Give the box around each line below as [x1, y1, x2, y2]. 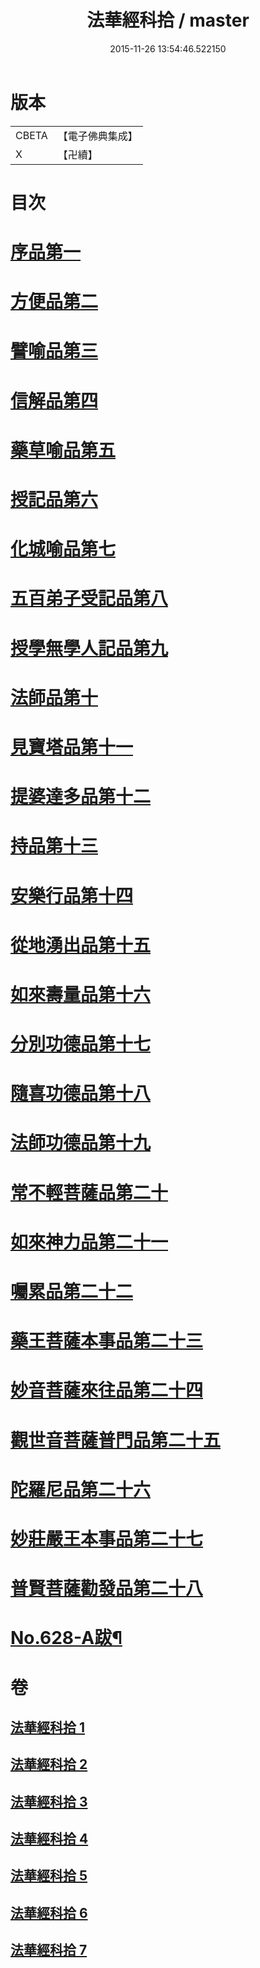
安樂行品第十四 [10, 884, 134, 907]
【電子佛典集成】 [57, 129, 138, 143]
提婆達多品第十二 [10, 786, 152, 808]
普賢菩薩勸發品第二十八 [10, 1577, 204, 1600]
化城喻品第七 [10, 538, 117, 561]
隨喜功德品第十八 [10, 1082, 152, 1105]
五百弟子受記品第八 [10, 587, 169, 610]
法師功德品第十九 [10, 1132, 152, 1155]
